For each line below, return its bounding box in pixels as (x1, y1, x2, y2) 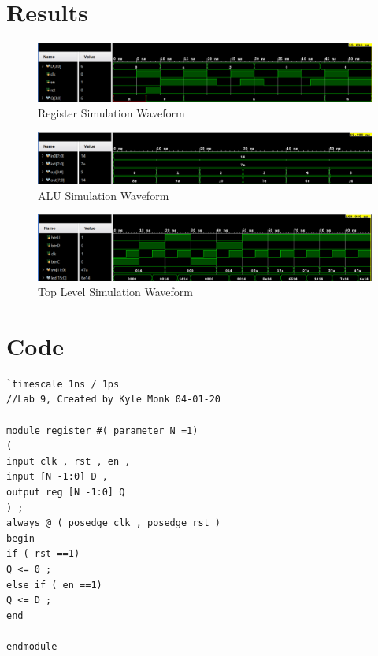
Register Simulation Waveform (38, 105, 185, 121)
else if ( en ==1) (6, 579, 102, 591)
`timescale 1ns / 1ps (6, 378, 120, 390)
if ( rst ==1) (6, 548, 80, 560)
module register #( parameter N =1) (6, 424, 198, 436)
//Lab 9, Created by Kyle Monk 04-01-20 (6, 394, 221, 406)
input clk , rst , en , (6, 455, 131, 467)
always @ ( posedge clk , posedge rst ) (6, 517, 221, 529)
